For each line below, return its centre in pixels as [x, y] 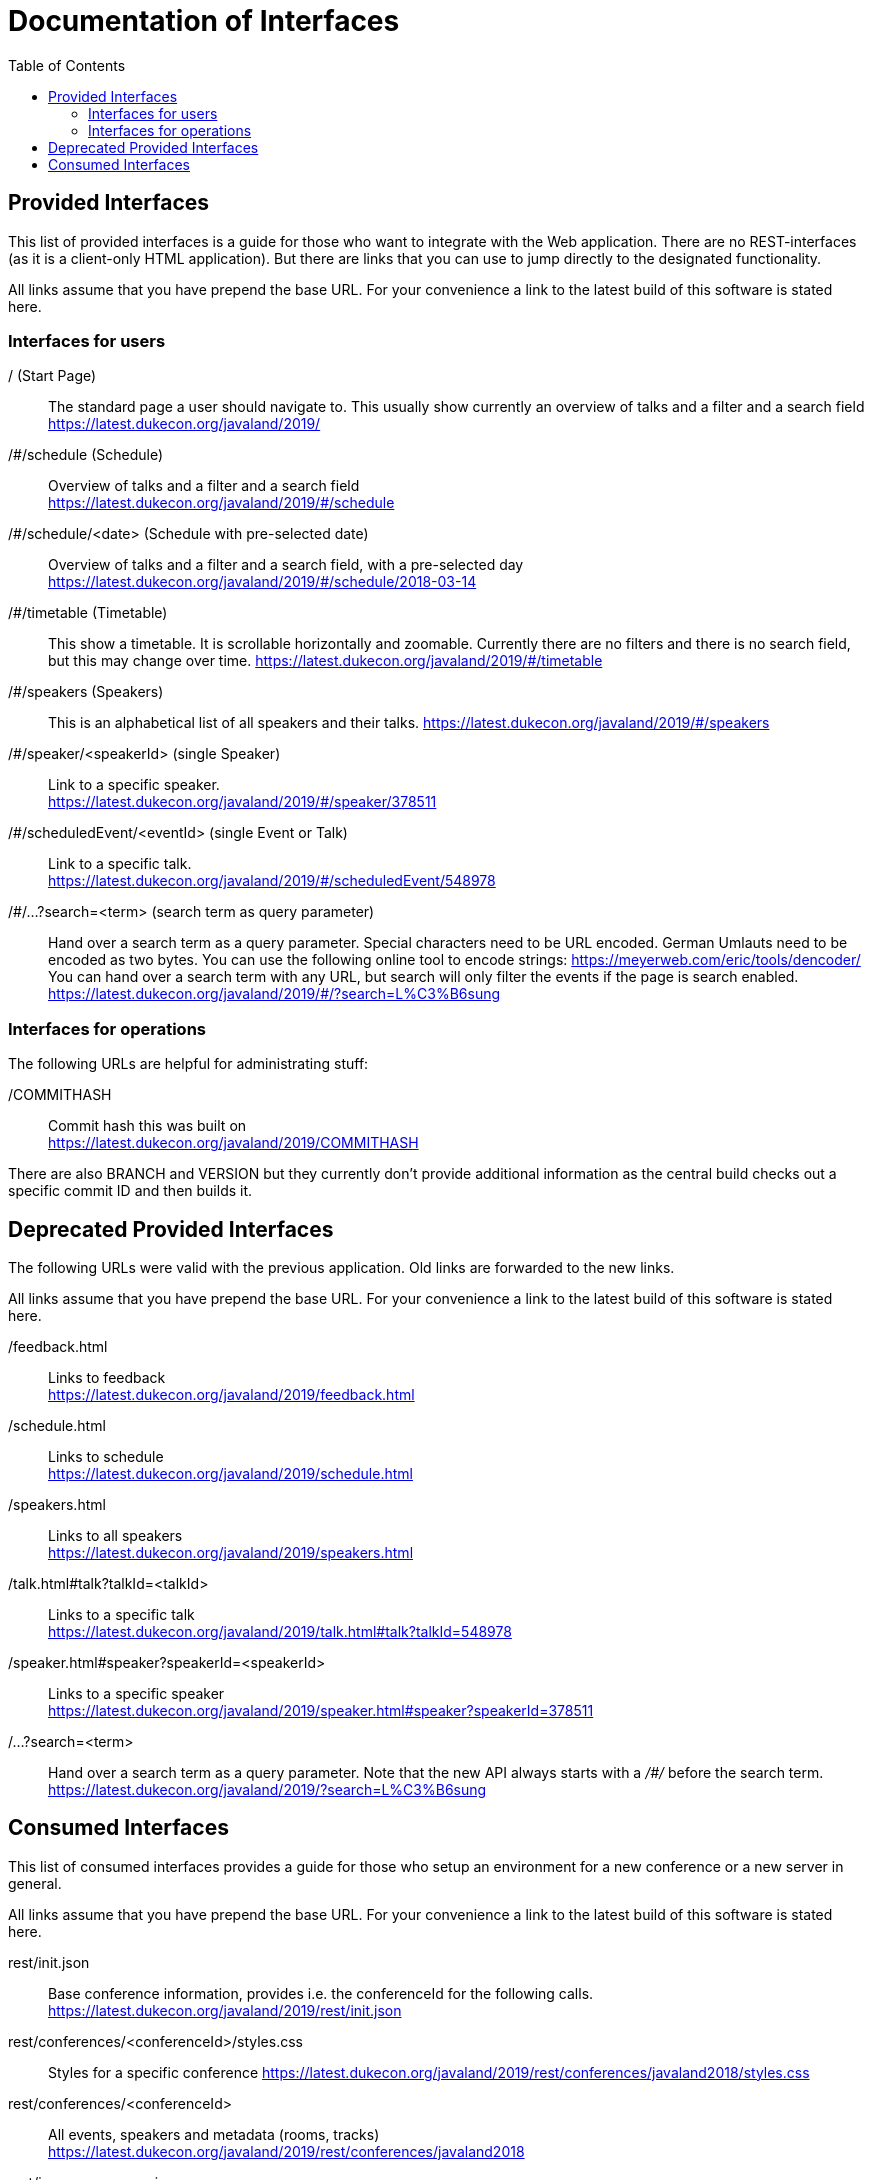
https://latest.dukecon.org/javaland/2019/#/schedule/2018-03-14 [262, 582]
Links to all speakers [115, 1535]
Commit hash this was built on [147, 1126]
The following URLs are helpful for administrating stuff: [188, 1064]
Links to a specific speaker [136, 1693]
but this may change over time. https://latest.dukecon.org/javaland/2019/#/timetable [325, 661]
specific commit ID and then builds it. [130, 1191]
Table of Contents [67, 65]
